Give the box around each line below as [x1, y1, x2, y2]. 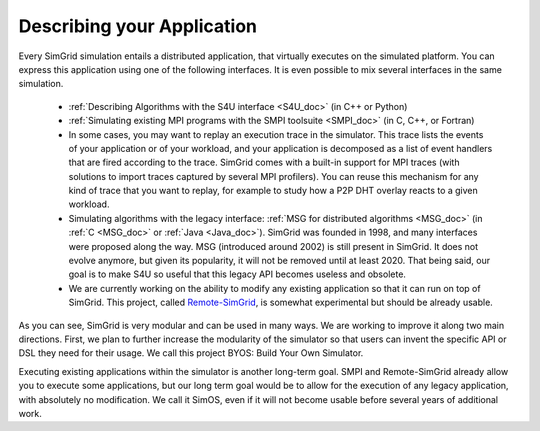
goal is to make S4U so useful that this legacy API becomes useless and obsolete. [68, 268, 407, 280]
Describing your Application [18, 15, 257, 37]
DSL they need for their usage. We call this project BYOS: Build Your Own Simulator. [18, 347, 364, 359]
